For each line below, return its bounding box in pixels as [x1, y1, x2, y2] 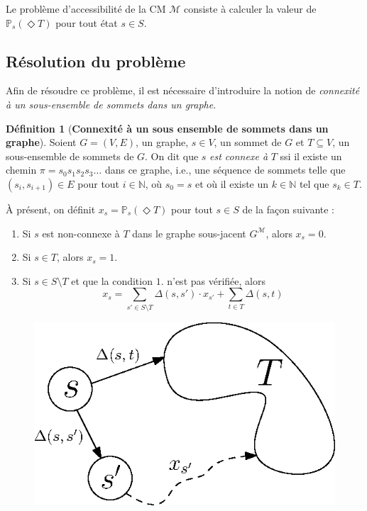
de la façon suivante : [242, 201, 335, 216]
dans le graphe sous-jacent [132, 225, 246, 240]
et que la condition [71, 273, 153, 288]
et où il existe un [195, 176, 269, 191]
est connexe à [209, 148, 268, 163]
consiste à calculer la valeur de [183, 1, 317, 16]
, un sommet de [214, 135, 282, 150]
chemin [6, 162, 37, 177]
